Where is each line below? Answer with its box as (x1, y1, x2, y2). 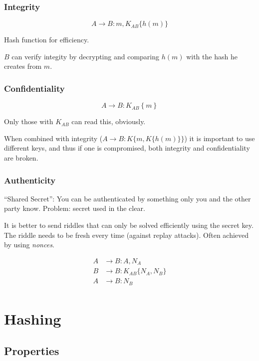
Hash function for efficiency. (4, 34, 89, 45)
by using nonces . (4, 239, 54, 250)
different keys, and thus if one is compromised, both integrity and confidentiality (4, 143, 250, 153)
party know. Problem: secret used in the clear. (4, 203, 145, 213)
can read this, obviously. (71, 116, 146, 127)
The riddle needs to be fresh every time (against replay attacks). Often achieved (4, 229, 249, 240)
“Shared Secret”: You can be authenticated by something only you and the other (4, 193, 251, 203)
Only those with (4, 116, 53, 127)
